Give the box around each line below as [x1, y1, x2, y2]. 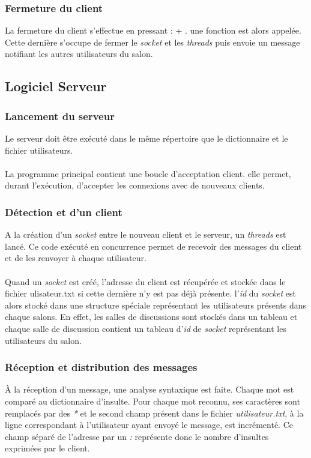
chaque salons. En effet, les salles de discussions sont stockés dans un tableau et [5, 310, 298, 323]
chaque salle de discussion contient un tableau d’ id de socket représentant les [5, 322, 286, 334]
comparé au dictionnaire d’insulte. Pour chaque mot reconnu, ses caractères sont [5, 394, 300, 407]
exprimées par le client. [5, 442, 90, 454]
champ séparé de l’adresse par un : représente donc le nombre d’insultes [5, 430, 269, 442]
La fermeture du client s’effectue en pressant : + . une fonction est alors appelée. [5, 24, 301, 37]
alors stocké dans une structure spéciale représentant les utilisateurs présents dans [5, 298, 307, 311]
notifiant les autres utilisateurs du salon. [5, 47, 153, 60]
